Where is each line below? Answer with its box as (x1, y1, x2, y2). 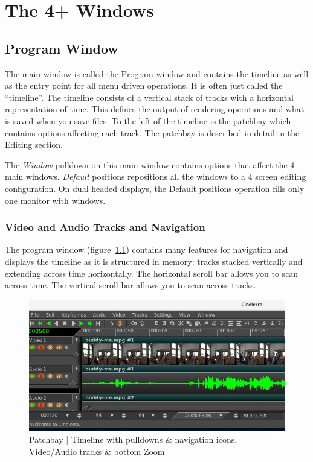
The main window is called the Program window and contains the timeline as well (5, 67, 309, 80)
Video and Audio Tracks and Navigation (5, 220, 205, 235)
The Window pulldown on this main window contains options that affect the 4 (5, 158, 295, 171)
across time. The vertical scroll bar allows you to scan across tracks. (5, 279, 256, 291)
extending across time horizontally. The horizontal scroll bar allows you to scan (5, 267, 298, 279)
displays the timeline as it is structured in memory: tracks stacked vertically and (5, 255, 303, 267)
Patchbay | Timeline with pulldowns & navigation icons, (29, 433, 237, 445)
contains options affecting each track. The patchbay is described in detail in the (5, 126, 300, 139)
